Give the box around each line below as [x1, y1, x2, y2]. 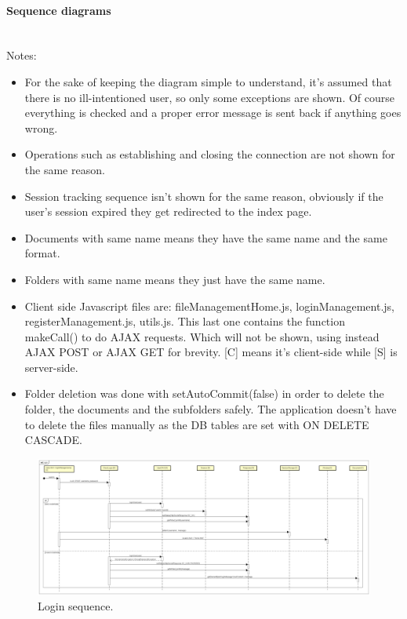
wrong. [24, 119, 58, 136]
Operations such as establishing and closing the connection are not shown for [24, 146, 395, 162]
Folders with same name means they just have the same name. [24, 271, 325, 287]
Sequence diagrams [6, 2, 111, 18]
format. [24, 245, 60, 261]
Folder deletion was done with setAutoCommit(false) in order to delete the [24, 385, 384, 402]
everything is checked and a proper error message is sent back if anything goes [24, 104, 402, 121]
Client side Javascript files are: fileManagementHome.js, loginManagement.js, [24, 297, 394, 314]
